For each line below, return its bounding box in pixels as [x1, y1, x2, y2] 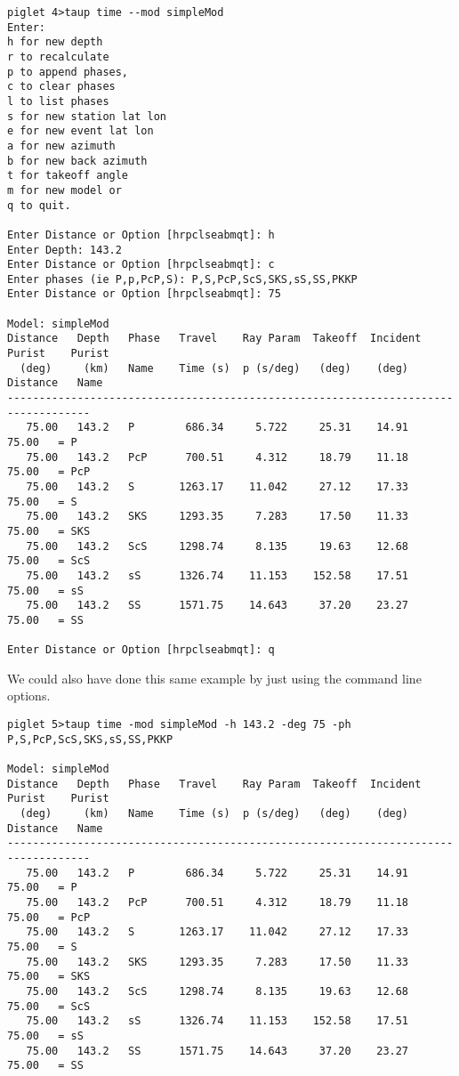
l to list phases [7, 94, 109, 108]
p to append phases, [7, 65, 129, 78]
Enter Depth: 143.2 [7, 243, 122, 256]
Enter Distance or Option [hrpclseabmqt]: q [7, 643, 275, 657]
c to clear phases [7, 80, 116, 93]
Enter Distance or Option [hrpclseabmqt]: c [7, 258, 275, 271]
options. [7, 686, 51, 705]
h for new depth [7, 36, 103, 49]
